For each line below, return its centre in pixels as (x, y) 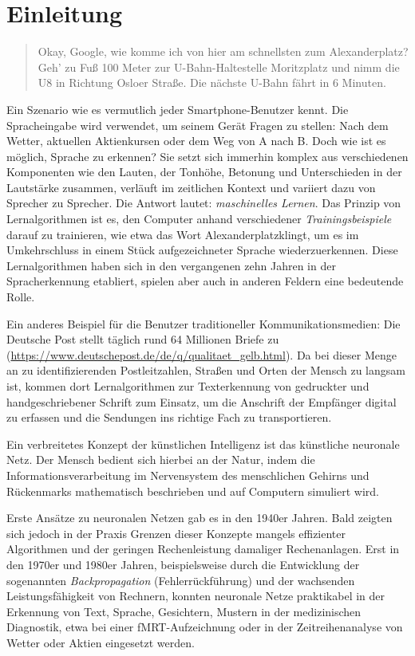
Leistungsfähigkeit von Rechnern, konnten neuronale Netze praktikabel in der (196, 596)
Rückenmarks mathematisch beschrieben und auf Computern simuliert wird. (193, 491)
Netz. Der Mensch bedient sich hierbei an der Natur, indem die (161, 460)
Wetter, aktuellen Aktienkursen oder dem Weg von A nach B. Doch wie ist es (196, 141)
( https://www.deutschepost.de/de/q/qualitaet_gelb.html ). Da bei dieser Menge (202, 354)
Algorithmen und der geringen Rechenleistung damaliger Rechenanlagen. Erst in (203, 549)
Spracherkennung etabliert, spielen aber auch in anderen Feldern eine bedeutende (205, 281)
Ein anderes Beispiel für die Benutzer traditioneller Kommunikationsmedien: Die (204, 323)
